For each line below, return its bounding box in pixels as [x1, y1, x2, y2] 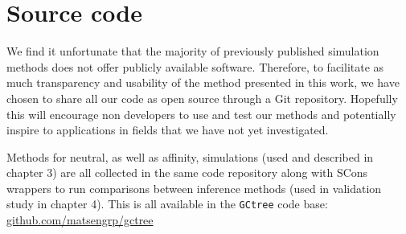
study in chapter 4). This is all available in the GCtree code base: [6, 195, 328, 212]
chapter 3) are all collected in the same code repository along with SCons [6, 164, 368, 181]
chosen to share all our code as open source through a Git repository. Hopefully [6, 89, 398, 106]
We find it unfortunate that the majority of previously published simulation [6, 43, 379, 60]
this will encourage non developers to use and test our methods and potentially [6, 105, 396, 122]
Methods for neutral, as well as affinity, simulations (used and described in [6, 148, 374, 165]
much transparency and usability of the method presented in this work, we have [6, 74, 400, 91]
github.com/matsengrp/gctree [6, 211, 154, 228]
